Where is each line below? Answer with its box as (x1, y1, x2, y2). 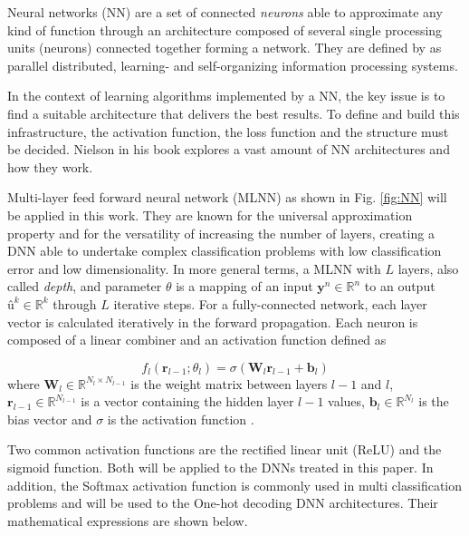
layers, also (397, 258, 459, 278)
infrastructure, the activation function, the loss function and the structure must (7, 122, 449, 141)
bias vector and (7, 409, 92, 428)
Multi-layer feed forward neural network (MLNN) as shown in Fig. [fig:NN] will (7, 188, 447, 207)
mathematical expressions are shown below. (7, 511, 248, 530)
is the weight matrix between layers (130, 374, 328, 393)
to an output (364, 277, 435, 296)
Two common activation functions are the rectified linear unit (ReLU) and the (7, 440, 442, 459)
